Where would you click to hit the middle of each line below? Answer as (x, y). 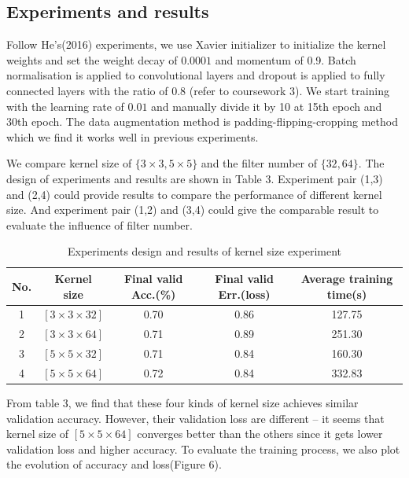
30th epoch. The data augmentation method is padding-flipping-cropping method (202, 121)
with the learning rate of (65, 106)
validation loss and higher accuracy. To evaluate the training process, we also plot (203, 449)
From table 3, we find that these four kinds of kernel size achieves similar (182, 402)
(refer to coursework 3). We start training (289, 90)
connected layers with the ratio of (87, 90)
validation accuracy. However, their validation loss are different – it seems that (195, 418)
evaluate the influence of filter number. (99, 224)
